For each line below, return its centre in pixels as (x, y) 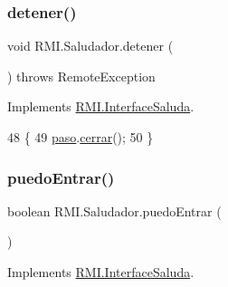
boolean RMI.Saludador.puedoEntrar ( (114, 210)
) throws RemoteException (81, 76)
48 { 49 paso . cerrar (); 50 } (81, 137)
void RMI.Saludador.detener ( (90, 46)
